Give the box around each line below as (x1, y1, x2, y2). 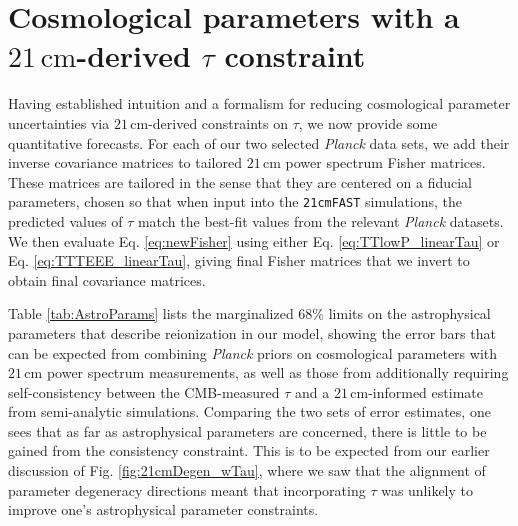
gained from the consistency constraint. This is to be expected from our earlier (8, 440, 490, 461)
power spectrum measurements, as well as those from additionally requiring (46, 362, 509, 383)
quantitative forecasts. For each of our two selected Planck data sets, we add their (8, 132, 510, 153)
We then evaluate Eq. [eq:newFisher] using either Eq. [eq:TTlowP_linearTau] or (8, 230, 500, 251)
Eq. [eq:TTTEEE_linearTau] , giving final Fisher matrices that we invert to (8, 250, 470, 271)
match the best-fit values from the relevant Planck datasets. (137, 210, 504, 231)
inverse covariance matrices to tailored (8, 152, 242, 173)
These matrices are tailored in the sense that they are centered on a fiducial (8, 171, 473, 192)
